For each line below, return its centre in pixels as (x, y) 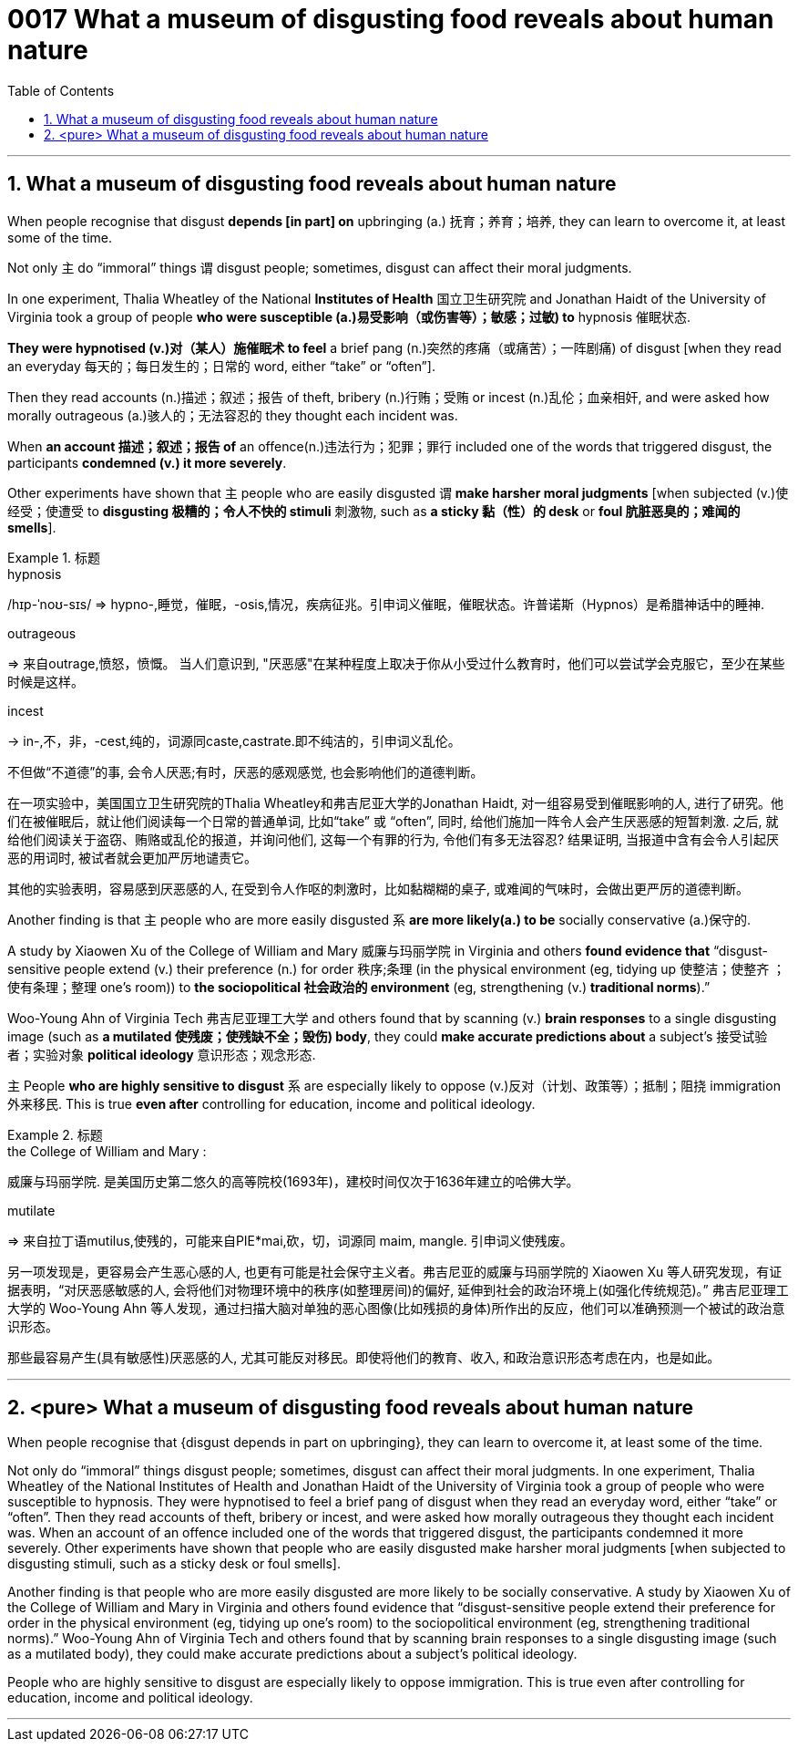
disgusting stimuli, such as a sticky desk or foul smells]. (174, 1564)
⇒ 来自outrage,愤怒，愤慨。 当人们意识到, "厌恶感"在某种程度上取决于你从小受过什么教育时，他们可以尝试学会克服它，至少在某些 (396, 663)
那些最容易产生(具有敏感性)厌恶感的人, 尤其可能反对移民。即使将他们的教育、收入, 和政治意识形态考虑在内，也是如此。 (364, 1357)
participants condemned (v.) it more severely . (147, 462)
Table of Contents (61, 90)
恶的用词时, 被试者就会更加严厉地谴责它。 (132, 857)
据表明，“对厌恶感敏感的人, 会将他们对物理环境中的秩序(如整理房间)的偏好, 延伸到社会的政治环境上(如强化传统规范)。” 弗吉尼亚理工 (398, 1289)
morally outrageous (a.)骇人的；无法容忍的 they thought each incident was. (233, 415)
